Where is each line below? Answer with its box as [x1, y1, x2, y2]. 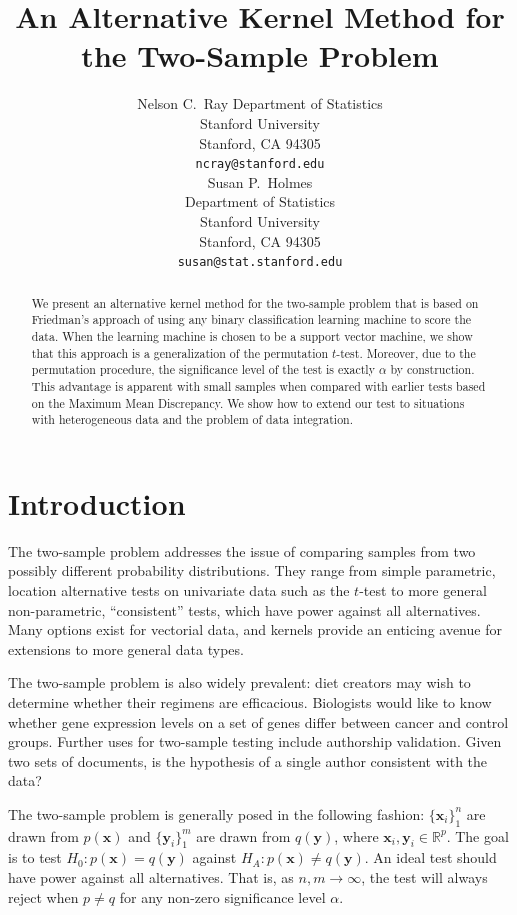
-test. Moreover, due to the [336, 344, 476, 361]
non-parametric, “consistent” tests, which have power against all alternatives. [8, 599, 481, 620]
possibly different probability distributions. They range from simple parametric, [8, 560, 496, 581]
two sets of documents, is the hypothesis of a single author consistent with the [8, 750, 488, 771]
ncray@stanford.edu [195, 157, 325, 172]
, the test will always [361, 867, 488, 888]
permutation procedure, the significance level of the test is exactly [31, 361, 375, 378]
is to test [8, 847, 62, 868]
